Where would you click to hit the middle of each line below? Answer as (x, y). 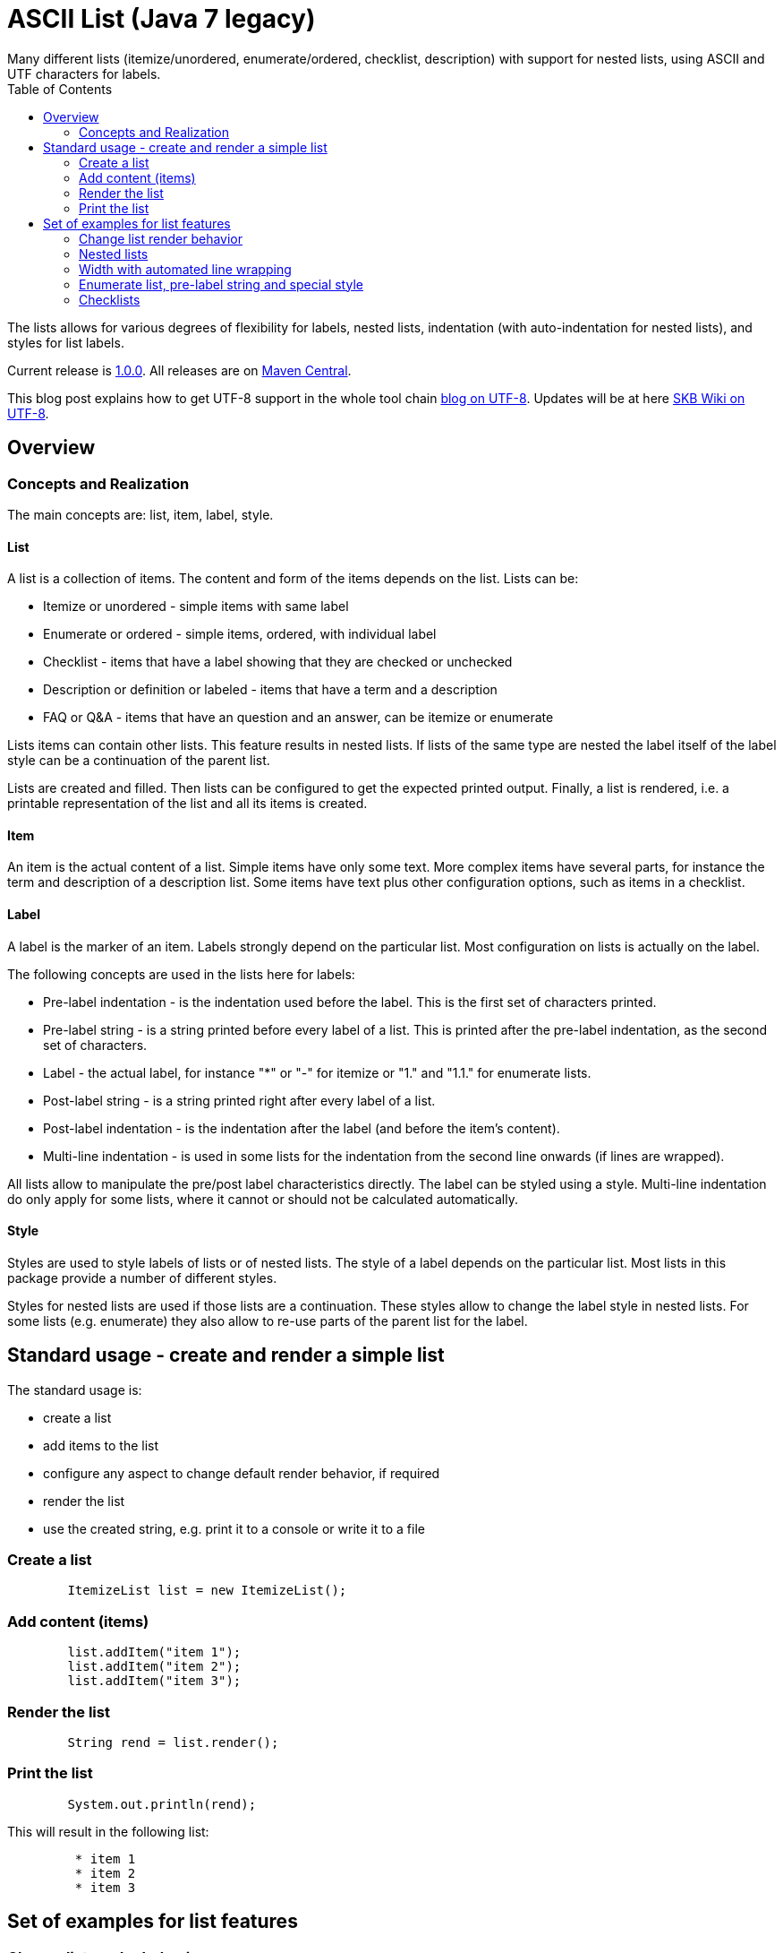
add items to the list (101, 1445)
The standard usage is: (75, 1389)
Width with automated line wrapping (185, 269)
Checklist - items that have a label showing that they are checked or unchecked (278, 662)
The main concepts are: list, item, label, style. (140, 514)
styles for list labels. (66, 342)
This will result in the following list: (108, 1831)
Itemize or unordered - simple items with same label (196, 607)
